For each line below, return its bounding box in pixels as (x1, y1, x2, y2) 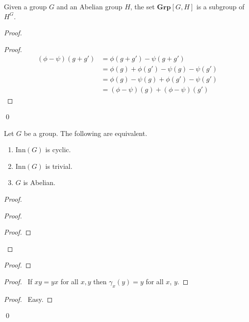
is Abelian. (23, 177, 55, 188)
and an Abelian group (56, 1, 123, 11)
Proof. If (4, 276, 32, 287)
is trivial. (45, 161, 73, 171)
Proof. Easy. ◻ (4, 294, 53, 304)
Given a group (4, 1, 47, 11)
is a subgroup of (196, 1, 245, 11)
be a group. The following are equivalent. (24, 128, 148, 138)
